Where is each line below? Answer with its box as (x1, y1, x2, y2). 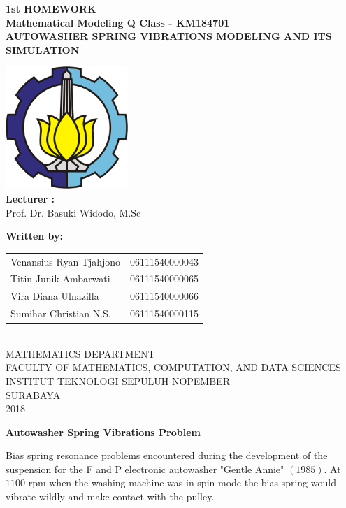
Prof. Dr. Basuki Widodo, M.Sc (6, 205, 141, 219)
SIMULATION (6, 42, 80, 57)
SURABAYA (6, 387, 61, 402)
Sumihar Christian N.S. (10, 306, 111, 321)
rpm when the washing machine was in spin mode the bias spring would (28, 475, 336, 490)
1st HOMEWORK (6, 1, 96, 15)
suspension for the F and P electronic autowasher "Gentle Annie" (6, 461, 284, 476)
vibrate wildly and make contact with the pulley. (6, 489, 215, 504)
